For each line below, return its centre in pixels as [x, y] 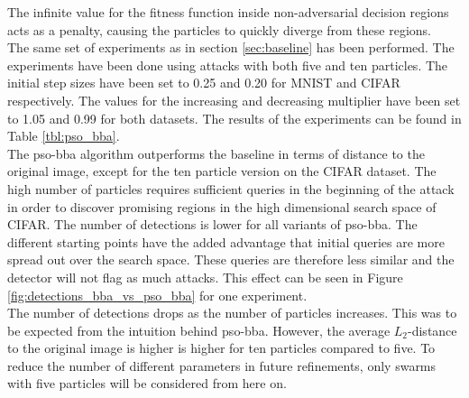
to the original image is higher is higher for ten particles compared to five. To [221, 348]
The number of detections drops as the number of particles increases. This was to [232, 313]
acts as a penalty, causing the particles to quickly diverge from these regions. [219, 29]
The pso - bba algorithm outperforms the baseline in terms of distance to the [216, 153]
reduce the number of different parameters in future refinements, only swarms [222, 365]
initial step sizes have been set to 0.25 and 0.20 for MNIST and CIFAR [204, 83]
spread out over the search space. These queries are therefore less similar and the [231, 259]
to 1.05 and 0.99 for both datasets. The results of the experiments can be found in [234, 118]
